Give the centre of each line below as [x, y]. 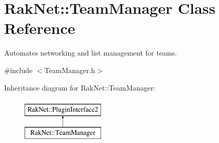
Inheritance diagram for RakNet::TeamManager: [80, 87]
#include [18, 70]
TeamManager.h [70, 70]
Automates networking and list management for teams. [91, 53]
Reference [40, 28]
